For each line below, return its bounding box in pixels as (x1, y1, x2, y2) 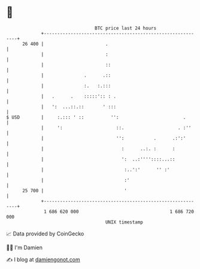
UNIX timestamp (105, 219, 144, 225)
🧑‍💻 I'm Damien (6, 244, 43, 251)
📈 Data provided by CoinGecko (6, 230, 84, 237)
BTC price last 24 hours (95, 25, 157, 31)
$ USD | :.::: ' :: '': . (6, 114, 186, 120)
